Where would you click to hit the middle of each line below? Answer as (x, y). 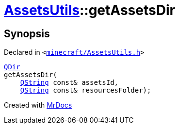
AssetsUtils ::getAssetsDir (89, 10)
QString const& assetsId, (69, 83)
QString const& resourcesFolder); (86, 90)
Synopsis (27, 33)
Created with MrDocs (38, 105)
